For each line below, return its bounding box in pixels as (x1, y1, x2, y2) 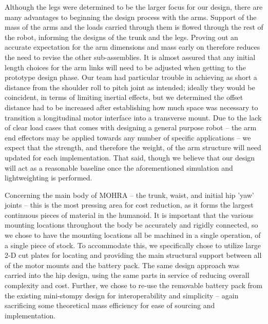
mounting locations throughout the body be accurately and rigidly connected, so (5, 219, 258, 230)
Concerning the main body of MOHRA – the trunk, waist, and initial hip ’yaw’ (5, 189, 254, 200)
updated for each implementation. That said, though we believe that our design (5, 152, 255, 163)
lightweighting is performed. (5, 172, 92, 183)
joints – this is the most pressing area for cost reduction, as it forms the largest (5, 199, 254, 210)
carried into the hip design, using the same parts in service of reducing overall (5, 270, 250, 280)
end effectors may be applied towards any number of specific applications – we (5, 132, 251, 143)
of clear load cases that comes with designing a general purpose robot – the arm (5, 122, 257, 133)
